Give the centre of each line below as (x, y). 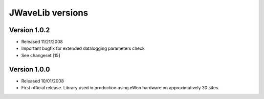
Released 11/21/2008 (42, 42)
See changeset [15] (41, 55)
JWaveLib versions (49, 13)
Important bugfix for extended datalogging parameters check (83, 48)
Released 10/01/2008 (43, 81)
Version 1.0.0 (30, 69)
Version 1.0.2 (30, 30)
